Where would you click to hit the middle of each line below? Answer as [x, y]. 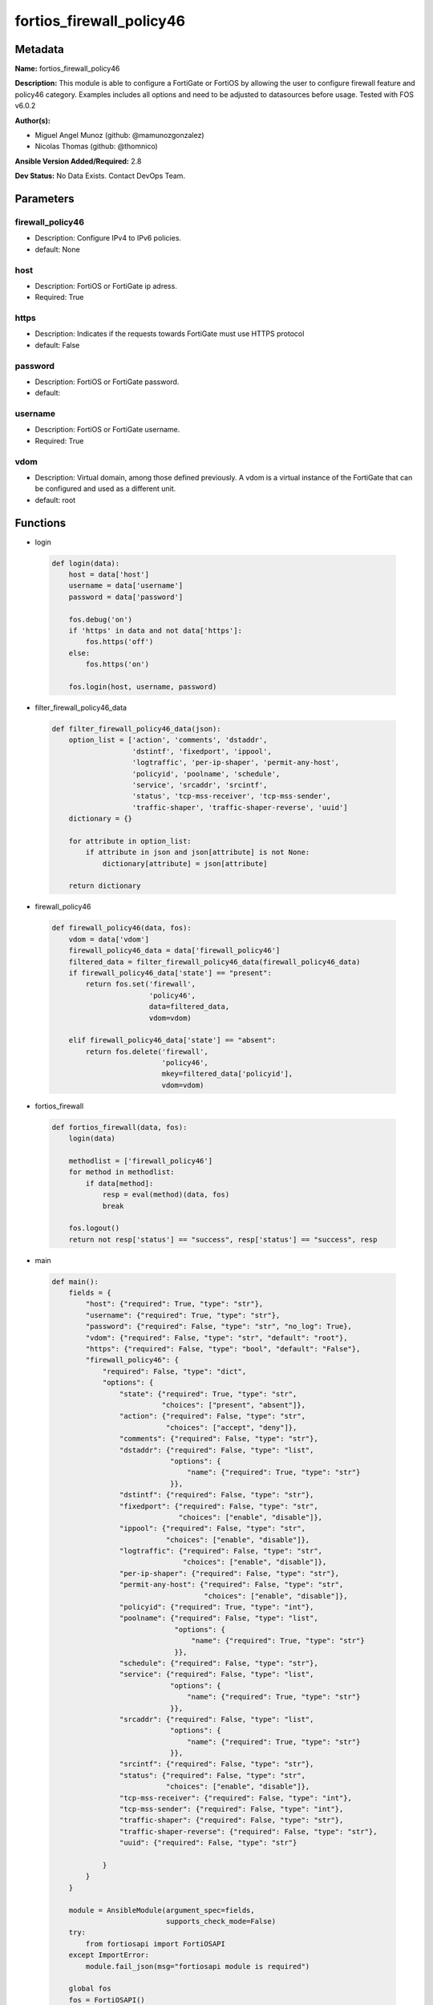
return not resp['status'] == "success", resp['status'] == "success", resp [223, 1239]
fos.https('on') [117, 664]
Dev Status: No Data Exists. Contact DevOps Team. [100, 176]
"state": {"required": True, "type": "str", [208, 1394]
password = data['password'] [126, 597]
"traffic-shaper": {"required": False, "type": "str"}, [231, 1820]
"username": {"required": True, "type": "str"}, [183, 1315]
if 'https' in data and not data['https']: [155, 631]
